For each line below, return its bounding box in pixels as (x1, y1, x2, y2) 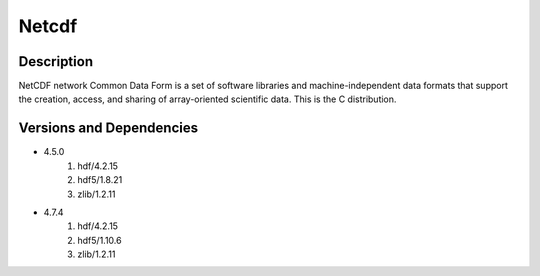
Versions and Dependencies (18, 120, 199, 137)
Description (18, 53, 94, 70)
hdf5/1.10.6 (77, 234, 122, 246)
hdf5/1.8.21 (77, 174, 123, 186)
